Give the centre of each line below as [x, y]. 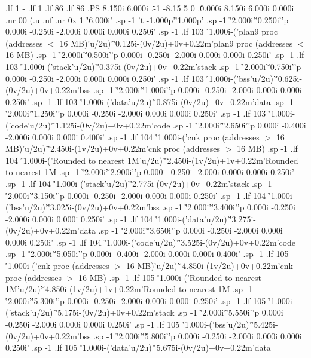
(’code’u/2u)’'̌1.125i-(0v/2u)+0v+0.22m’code [88, 125]
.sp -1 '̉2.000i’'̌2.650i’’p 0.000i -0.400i [240, 125]
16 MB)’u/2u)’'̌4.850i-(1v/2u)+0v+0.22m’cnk [209, 266]
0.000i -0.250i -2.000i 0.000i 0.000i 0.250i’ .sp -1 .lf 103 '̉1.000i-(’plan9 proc [142, 31]
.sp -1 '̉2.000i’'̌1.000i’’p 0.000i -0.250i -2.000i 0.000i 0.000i [198, 90]
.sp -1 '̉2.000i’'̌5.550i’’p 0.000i [230, 312]
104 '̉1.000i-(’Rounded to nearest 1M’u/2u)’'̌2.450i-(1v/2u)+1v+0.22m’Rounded [152, 160]
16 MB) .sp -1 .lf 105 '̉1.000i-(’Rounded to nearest [170, 277]
